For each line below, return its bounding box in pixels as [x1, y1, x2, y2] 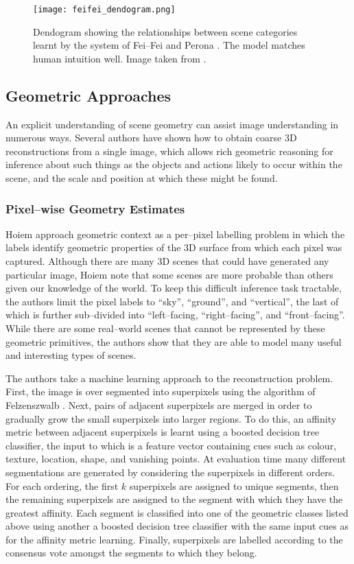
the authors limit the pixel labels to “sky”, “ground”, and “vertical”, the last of [5, 294, 339, 308]
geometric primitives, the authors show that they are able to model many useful [5, 334, 342, 349]
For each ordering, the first [5, 478, 119, 493]
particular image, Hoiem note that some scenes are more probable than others [5, 267, 333, 281]
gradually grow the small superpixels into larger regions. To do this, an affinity [5, 411, 337, 425]
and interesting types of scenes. [5, 348, 137, 362]
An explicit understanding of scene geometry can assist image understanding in [5, 117, 339, 131]
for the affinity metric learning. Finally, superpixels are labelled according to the [5, 532, 343, 546]
